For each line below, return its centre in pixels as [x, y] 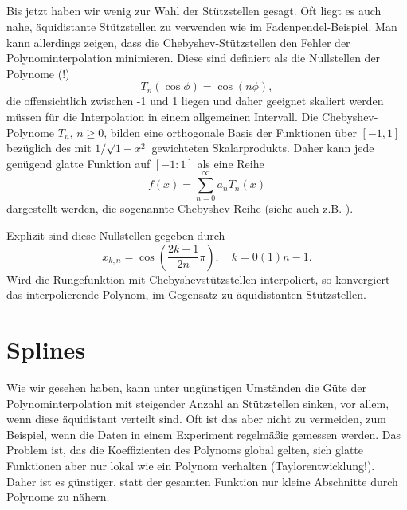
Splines [46, 349]
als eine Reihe [231, 163]
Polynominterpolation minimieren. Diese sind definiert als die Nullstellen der [194, 58]
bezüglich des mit [49, 148]
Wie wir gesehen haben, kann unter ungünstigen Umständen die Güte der [186, 387]
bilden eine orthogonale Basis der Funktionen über [233, 132]
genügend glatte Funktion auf [78, 163]
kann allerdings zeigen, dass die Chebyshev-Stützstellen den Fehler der [178, 42]
